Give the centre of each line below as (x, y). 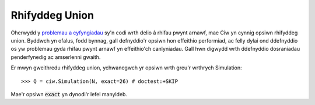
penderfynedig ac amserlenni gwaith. (56, 57)
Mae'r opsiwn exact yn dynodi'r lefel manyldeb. (69, 94)
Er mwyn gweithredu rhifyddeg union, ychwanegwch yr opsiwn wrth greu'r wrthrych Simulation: (126, 68)
